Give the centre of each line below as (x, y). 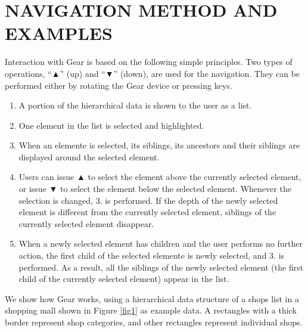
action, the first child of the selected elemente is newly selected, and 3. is (152, 255)
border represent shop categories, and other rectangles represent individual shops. (154, 322)
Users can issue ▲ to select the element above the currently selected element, (160, 177)
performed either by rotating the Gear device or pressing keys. (119, 85)
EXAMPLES (59, 33)
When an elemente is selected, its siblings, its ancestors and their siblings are (159, 145)
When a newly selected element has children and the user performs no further (161, 243)
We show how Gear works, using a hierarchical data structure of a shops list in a (152, 298)
